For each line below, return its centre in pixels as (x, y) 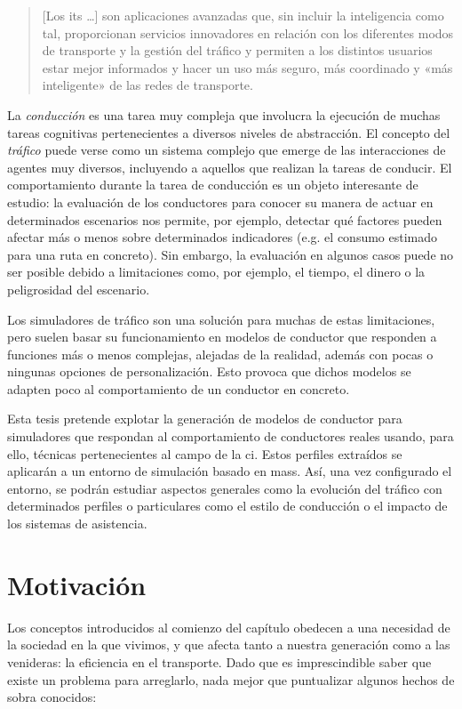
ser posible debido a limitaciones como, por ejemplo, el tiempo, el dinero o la (216, 272)
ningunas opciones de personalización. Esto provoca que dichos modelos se (209, 371)
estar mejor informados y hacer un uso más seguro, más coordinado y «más (247, 67)
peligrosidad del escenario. (79, 289)
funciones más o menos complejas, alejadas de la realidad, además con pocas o (220, 354)
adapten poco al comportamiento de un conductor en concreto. (179, 388)
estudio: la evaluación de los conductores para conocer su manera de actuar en (220, 201)
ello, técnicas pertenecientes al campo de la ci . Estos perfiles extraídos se (205, 453)
